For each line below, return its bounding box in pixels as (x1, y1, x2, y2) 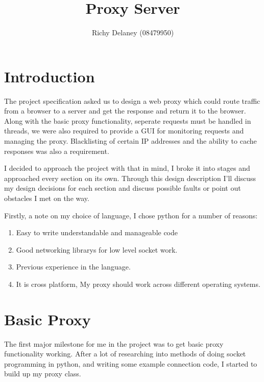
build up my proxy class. (4, 368, 81, 379)
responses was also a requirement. (4, 145, 109, 156)
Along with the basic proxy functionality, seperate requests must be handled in (4, 115, 251, 126)
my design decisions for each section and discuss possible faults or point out (4, 183, 241, 193)
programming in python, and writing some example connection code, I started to (4, 358, 257, 369)
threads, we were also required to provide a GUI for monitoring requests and (4, 125, 244, 136)
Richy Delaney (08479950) (91, 27, 174, 38)
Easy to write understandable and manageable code (16, 227, 178, 238)
